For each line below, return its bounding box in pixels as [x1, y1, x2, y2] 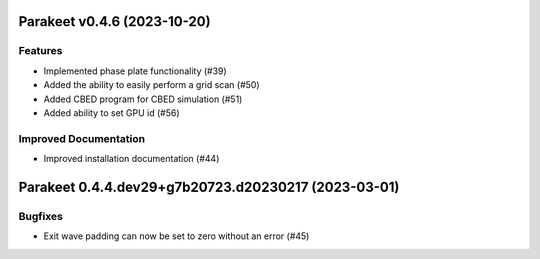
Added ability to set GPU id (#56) [43, 106, 180, 119]
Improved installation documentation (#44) [43, 153, 220, 165]
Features [18, 44, 63, 58]
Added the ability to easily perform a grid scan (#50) [43, 79, 260, 91]
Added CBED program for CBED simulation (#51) [43, 93, 243, 105]
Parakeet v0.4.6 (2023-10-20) [18, 13, 211, 30]
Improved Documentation [18, 131, 146, 145]
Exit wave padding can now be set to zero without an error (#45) [43, 230, 310, 242]
